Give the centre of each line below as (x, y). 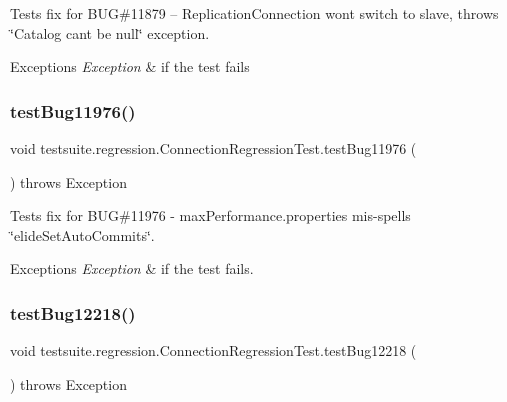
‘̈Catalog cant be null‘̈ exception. (110, 32)
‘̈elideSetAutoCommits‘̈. (82, 234)
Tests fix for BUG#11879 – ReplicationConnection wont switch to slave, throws (254, 13)
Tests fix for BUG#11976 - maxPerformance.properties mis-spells (210, 215)
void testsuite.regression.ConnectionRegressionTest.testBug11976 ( (213, 148)
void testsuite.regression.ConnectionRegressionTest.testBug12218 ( (213, 350)
